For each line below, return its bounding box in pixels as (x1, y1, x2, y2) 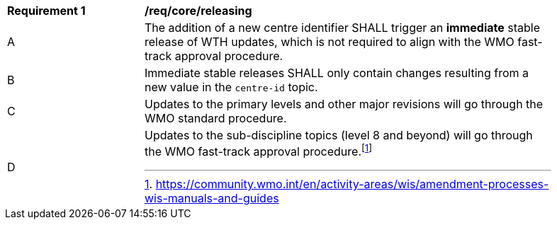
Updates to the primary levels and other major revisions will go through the (145, 97, 544, 111)
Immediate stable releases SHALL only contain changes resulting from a (145, 66, 529, 80)
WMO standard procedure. (145, 111, 287, 125)
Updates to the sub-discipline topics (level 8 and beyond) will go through (145, 128, 533, 142)
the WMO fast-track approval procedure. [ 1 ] (145, 142, 373, 159)
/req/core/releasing (145, 4, 252, 18)
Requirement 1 (7, 4, 86, 18)
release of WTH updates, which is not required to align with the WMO (145, 35, 514, 49)
